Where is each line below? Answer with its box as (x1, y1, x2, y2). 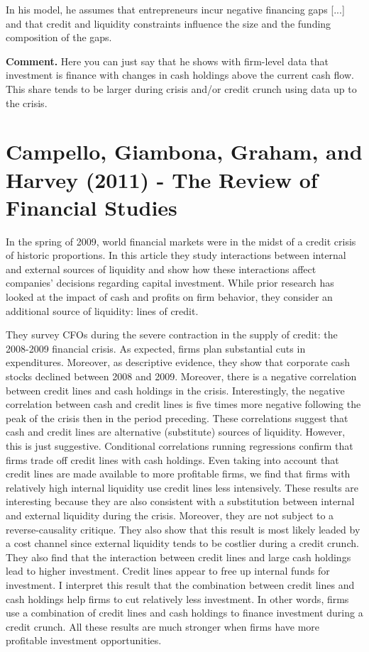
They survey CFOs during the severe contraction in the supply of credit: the (6, 327, 338, 342)
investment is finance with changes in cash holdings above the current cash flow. (6, 67, 354, 82)
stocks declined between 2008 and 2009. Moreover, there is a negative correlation (6, 369, 357, 383)
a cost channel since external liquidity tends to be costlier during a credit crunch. (6, 536, 359, 551)
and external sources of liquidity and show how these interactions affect (6, 261, 316, 276)
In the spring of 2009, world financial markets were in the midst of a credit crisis (6, 233, 356, 248)
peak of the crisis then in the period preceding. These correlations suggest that (6, 410, 348, 425)
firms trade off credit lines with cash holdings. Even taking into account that (6, 452, 339, 467)
